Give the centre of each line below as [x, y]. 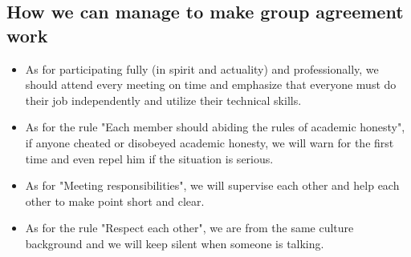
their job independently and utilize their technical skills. [163, 100]
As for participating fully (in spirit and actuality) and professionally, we [202, 68]
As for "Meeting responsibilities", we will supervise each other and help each [212, 185]
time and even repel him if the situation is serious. [149, 158]
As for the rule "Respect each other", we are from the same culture [189, 228]
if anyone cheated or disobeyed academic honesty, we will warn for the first [210, 142]
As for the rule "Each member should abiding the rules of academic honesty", [215, 127]
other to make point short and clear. [115, 201]
